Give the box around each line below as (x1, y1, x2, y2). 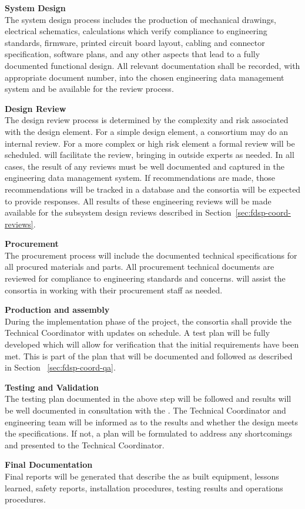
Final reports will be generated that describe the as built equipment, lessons (5, 470, 279, 482)
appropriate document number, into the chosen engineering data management (5, 71, 284, 83)
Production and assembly (5, 303, 110, 316)
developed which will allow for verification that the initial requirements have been (5, 338, 299, 351)
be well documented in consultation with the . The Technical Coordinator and (5, 404, 286, 416)
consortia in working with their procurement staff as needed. (5, 283, 223, 296)
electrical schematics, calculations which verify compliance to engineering (5, 25, 267, 37)
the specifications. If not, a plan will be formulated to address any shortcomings (5, 427, 293, 439)
